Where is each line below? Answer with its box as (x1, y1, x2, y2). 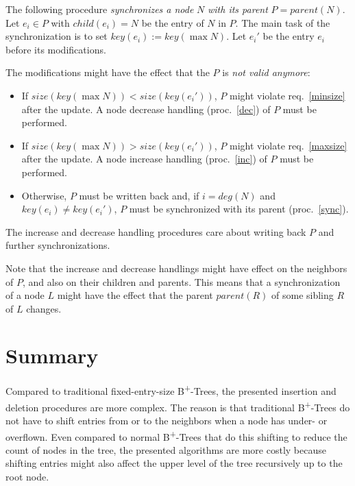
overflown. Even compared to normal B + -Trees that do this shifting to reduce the (5, 427, 347, 444)
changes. (26, 301, 62, 315)
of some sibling (271, 288, 334, 302)
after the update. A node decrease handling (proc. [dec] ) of (21, 101, 271, 116)
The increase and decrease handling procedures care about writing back (5, 224, 306, 239)
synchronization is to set (5, 29, 108, 43)
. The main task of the (235, 15, 330, 29)
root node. (5, 469, 49, 483)
